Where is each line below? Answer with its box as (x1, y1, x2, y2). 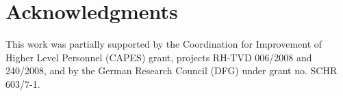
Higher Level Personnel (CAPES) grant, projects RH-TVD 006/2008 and (5, 50, 312, 64)
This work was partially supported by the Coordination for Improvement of (5, 37, 322, 51)
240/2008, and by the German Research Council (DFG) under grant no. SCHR (5, 63, 338, 78)
